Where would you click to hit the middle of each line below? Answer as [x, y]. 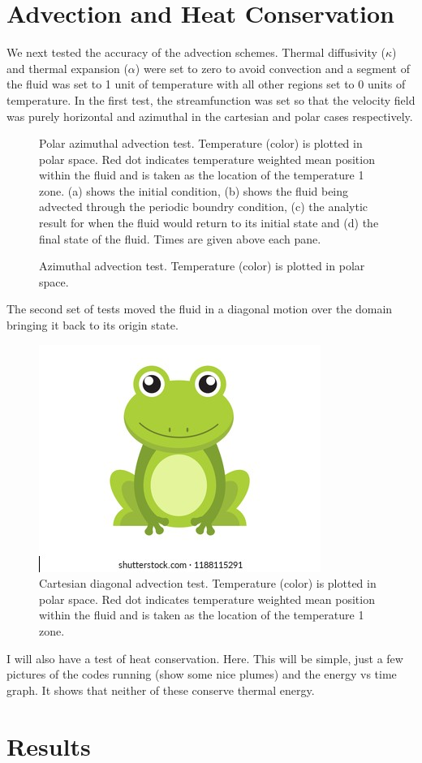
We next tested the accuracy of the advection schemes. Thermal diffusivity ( [196, 52]
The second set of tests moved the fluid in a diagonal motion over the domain [200, 309]
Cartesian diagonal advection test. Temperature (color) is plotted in [208, 583]
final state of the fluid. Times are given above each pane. [180, 238]
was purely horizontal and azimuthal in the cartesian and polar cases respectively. [210, 116]
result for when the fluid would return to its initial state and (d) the [209, 223]
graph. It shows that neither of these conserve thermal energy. [161, 690]
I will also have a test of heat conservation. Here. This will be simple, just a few [205, 658]
